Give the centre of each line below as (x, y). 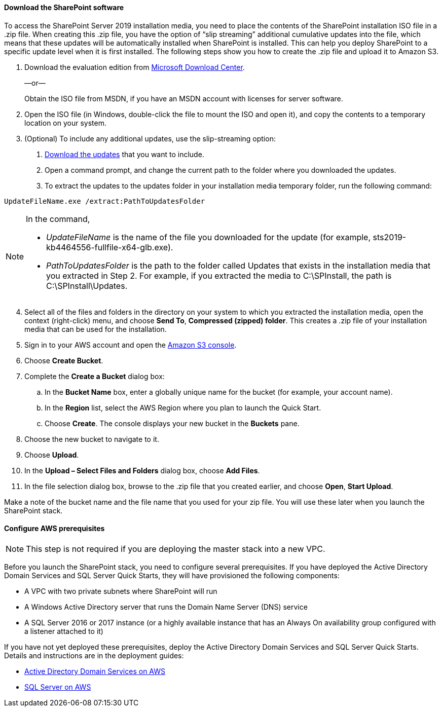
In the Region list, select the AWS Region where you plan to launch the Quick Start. (183, 407)
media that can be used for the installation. (96, 329)
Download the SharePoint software (64, 7)
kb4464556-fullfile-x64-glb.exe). (110, 247)
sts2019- (390, 237)
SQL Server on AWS (58, 687)
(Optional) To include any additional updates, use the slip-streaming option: (150, 138)
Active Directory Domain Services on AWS (95, 671)
